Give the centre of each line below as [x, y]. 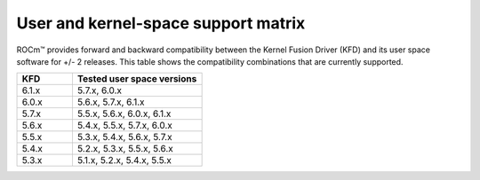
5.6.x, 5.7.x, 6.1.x [111, 102]
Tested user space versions [137, 79]
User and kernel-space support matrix [161, 23]
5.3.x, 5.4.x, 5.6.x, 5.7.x [124, 137]
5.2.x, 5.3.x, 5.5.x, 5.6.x [125, 149]
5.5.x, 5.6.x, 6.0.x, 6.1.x [124, 113]
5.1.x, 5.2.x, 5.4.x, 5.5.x [124, 160]
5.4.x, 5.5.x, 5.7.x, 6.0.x [124, 126]
